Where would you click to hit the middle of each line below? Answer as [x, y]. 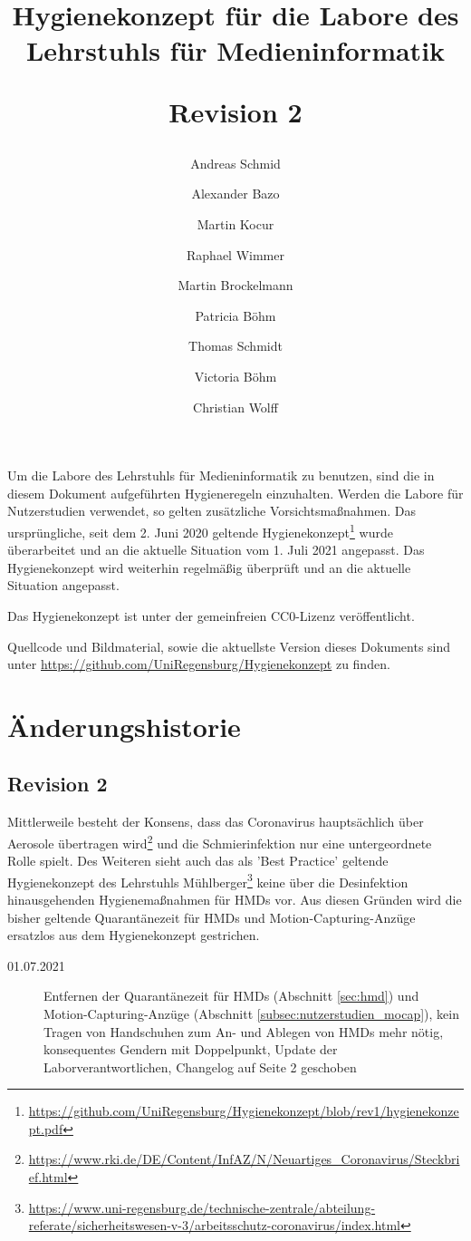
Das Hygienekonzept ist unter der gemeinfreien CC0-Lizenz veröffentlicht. [211, 615]
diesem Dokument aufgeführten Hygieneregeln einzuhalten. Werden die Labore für [235, 493]
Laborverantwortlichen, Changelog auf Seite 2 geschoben [200, 1066]
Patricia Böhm [235, 315]
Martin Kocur [235, 223]
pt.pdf [46, 1128]
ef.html [48, 1177]
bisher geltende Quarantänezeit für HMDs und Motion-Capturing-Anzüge [211, 917]
